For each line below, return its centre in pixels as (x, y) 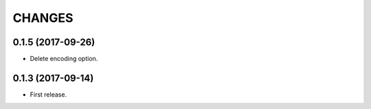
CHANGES (43, 18)
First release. (48, 94)
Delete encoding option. (64, 59)
